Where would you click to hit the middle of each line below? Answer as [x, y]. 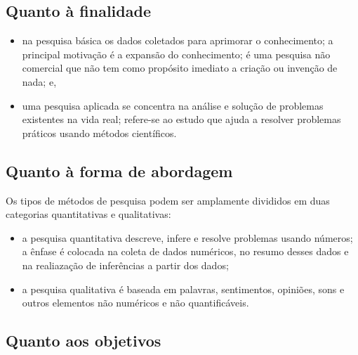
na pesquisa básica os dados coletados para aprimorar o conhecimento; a [178, 40]
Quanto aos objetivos [84, 341]
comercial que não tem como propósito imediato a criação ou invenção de [180, 68]
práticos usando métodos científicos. [99, 133]
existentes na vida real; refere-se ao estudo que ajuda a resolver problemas [181, 119]
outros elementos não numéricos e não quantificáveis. [135, 303]
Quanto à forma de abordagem [119, 170]
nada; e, [39, 81]
